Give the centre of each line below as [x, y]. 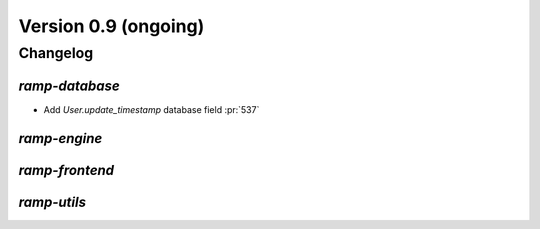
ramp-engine [60, 138]
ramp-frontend [66, 170]
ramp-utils [52, 201]
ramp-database [69, 85]
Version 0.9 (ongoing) [111, 26]
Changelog [56, 53]
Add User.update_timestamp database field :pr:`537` [151, 109]
